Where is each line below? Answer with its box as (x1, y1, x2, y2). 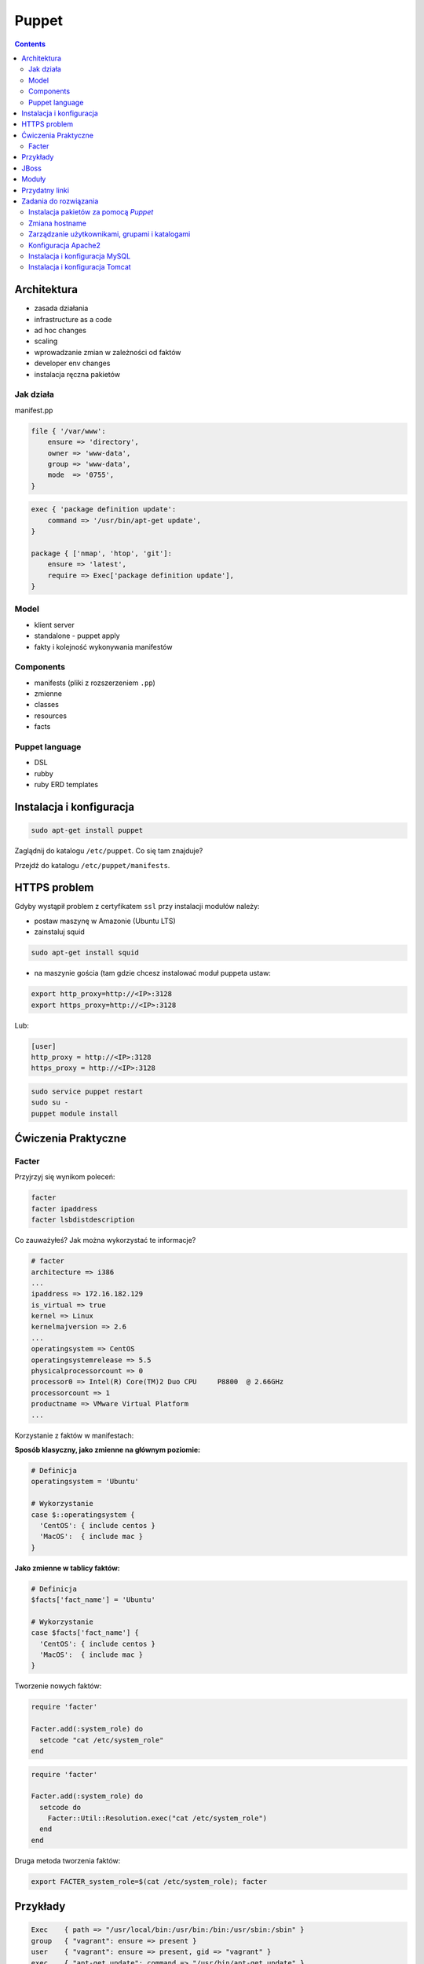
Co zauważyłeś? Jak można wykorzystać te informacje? (14, 1236, 196, 1245)
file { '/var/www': (31, 427, 106, 435)
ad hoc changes (34, 326, 86, 335)
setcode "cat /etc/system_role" (39, 1735, 164, 1744)
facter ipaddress (31, 1204, 98, 1213)
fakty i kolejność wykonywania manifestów (34, 642, 173, 651)
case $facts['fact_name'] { (31, 1629, 139, 1637)
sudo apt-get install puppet (31, 826, 144, 835)
